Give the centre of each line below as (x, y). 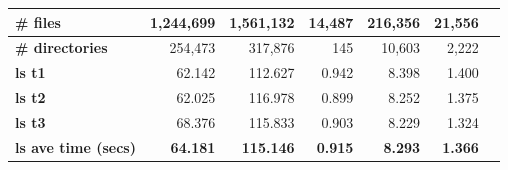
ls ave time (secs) (75, 146)
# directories (61, 47)
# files (38, 21)
